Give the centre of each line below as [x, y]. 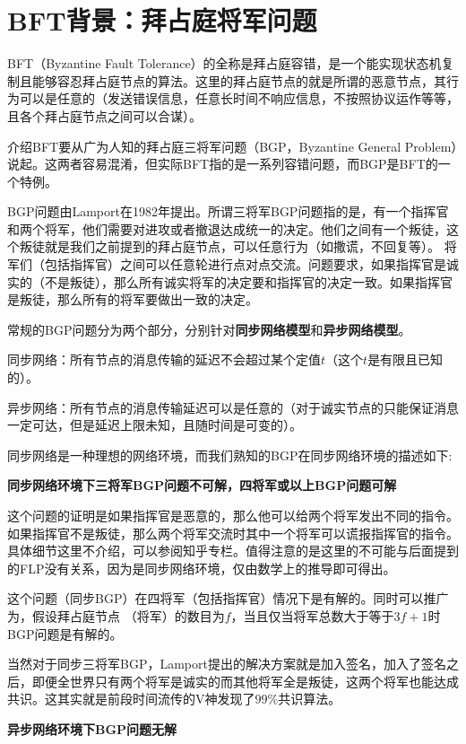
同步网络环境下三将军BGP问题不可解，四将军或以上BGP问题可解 [202, 485]
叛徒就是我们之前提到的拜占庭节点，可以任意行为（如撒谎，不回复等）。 [229, 246]
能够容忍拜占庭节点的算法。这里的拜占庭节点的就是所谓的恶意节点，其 [239, 80]
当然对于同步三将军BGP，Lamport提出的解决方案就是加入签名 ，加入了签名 [227, 664]
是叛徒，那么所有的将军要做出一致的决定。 [133, 299]
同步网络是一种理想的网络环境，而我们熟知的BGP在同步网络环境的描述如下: [230, 455]
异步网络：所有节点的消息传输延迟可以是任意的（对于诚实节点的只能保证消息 [233, 407]
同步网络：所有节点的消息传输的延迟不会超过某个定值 [164, 359]
